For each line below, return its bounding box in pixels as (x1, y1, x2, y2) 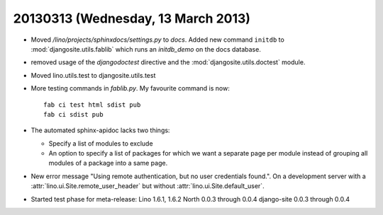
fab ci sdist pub (43, 110, 104, 118)
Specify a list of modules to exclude (48, 139, 153, 148)
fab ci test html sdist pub (43, 100, 141, 109)
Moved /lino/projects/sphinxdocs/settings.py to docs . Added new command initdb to (30, 35, 285, 44)
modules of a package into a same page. (48, 159, 168, 168)
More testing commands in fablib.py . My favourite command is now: (30, 84, 230, 93)
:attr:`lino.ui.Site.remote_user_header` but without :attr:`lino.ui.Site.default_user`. (30, 182, 265, 190)
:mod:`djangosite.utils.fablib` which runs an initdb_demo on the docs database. (30, 45, 262, 53)
